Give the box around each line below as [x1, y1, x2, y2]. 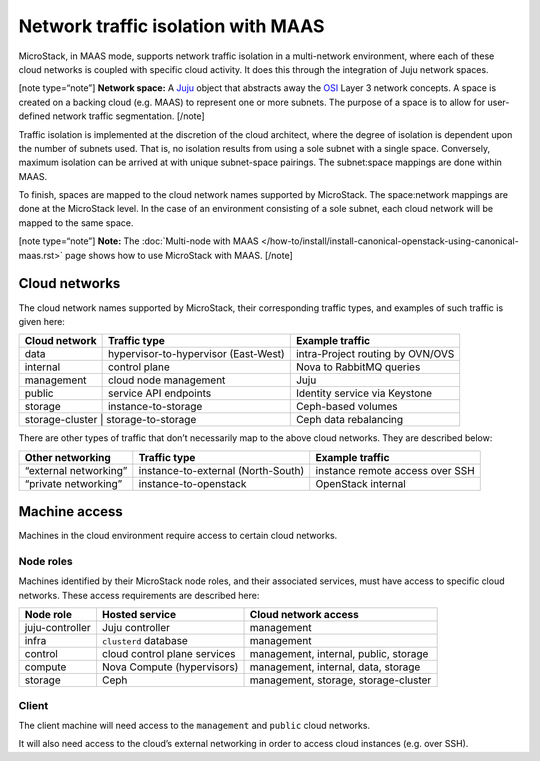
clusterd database [101, 634, 189, 648]
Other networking [24, 450, 112, 464]
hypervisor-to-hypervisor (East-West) [107, 347, 285, 361]
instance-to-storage [107, 400, 203, 414]
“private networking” [24, 476, 123, 490]
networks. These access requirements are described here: [18, 589, 260, 601]
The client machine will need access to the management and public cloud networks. [18, 719, 370, 731]
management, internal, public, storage [249, 647, 429, 661]
